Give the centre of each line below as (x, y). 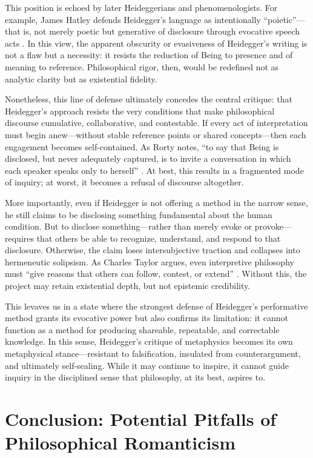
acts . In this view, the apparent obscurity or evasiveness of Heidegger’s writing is (156, 43)
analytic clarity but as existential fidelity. (81, 78)
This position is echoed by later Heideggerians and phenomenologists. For (141, 7)
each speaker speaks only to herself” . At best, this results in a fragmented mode (154, 170)
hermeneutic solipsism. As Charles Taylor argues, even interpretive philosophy (150, 261)
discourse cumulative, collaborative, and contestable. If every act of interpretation (156, 123)
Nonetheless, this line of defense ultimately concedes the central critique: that (149, 99)
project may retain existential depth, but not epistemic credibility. (128, 286)
